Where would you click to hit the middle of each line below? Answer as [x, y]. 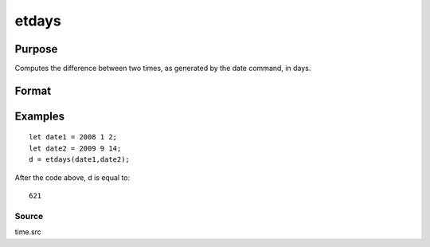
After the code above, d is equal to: [72, 177]
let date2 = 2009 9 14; [75, 148]
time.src [28, 232]
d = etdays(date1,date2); [80, 160]
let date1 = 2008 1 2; [73, 137]
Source [29, 216]
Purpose [36, 49]
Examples [40, 116]
